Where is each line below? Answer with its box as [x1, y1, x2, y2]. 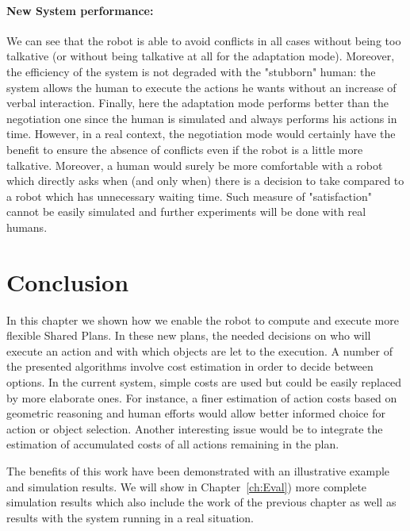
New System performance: [6, 2, 154, 18]
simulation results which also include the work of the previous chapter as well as [6, 494, 397, 510]
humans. [6, 218, 48, 235]
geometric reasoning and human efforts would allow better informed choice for [6, 405, 385, 421]
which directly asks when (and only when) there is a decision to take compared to [6, 172, 404, 189]
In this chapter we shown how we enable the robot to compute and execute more [6, 311, 399, 328]
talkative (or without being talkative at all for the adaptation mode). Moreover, [6, 48, 395, 64]
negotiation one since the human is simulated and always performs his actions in [6, 110, 397, 126]
